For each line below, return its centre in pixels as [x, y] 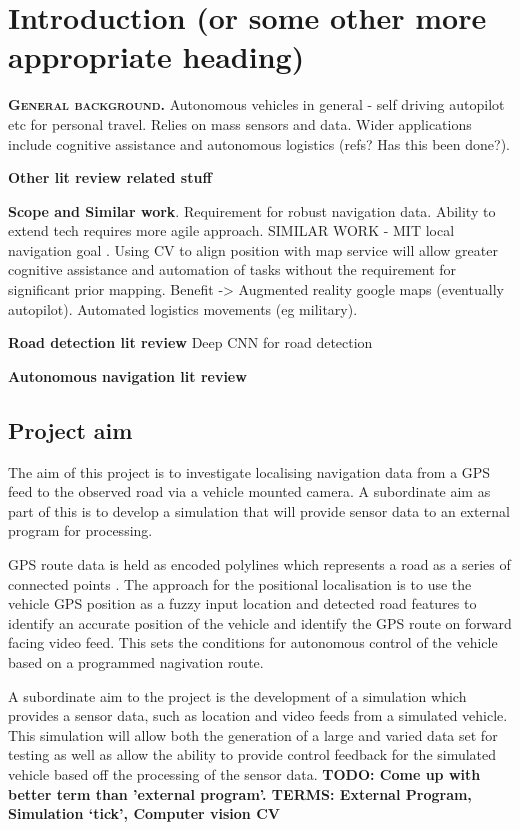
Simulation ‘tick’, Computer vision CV [144, 813]
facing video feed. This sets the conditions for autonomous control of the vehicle [253, 642]
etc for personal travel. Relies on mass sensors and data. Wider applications [240, 123]
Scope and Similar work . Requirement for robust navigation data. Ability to [252, 210]
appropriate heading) [156, 56]
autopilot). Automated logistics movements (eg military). [183, 308]
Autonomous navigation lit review [127, 375]
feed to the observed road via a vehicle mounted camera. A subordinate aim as [249, 491]
